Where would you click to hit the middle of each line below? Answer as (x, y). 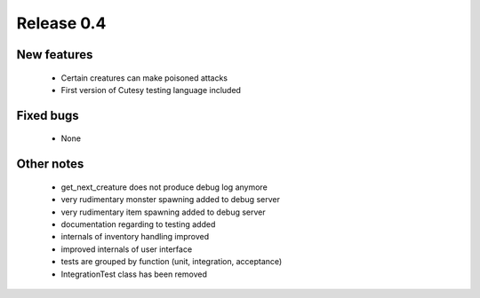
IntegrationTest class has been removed (134, 274)
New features (55, 55)
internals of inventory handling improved (135, 237)
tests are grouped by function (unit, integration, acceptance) (172, 262)
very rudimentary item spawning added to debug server (163, 212)
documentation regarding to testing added (138, 224)
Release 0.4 (61, 23)
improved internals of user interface (127, 249)
